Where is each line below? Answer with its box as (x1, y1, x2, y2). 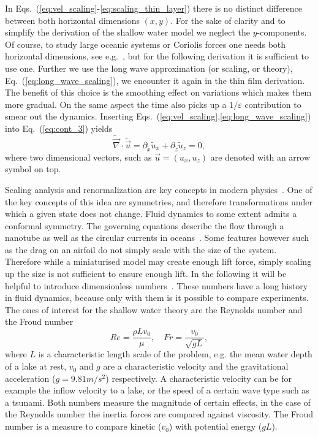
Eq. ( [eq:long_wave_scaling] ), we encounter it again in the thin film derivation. (5, 74, 305, 86)
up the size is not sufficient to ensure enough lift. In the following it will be (5, 267, 287, 280)
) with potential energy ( (168, 420, 262, 433)
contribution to (244, 97, 301, 110)
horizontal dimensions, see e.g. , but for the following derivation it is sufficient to (5, 50, 309, 63)
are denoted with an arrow (210, 150, 311, 163)
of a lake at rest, (5, 360, 67, 373)
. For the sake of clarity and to (170, 13, 286, 26)
